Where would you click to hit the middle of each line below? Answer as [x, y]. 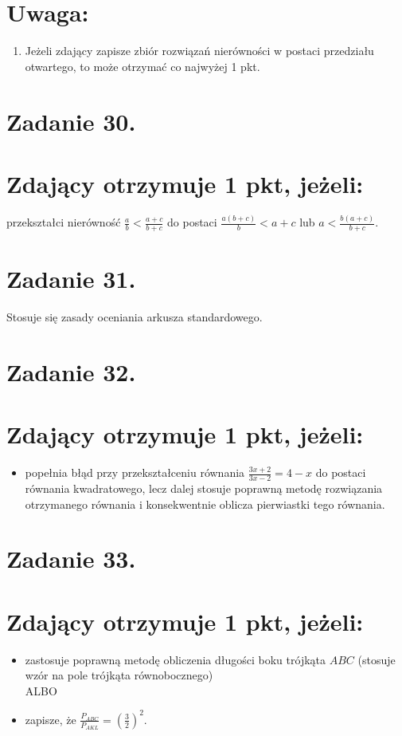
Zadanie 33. [71, 559]
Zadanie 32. [71, 371]
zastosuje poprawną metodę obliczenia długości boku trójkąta [175, 659]
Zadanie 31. [71, 279]
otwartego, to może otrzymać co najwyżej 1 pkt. [142, 66]
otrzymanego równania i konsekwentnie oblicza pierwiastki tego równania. [205, 504]
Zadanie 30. [71, 121]
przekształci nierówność [64, 222]
